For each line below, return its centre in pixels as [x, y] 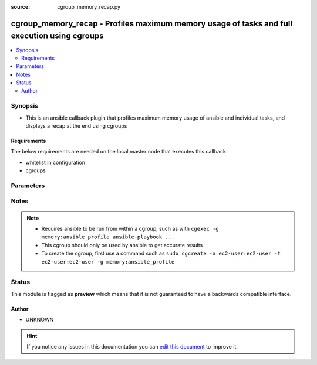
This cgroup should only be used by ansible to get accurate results [122, 245]
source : [21, 7]
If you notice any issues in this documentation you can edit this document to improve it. [132, 346]
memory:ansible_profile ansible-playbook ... [108, 237]
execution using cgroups [57, 36]
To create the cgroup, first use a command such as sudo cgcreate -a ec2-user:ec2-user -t [161, 253]
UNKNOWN [40, 320]
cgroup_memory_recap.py [89, 7]
